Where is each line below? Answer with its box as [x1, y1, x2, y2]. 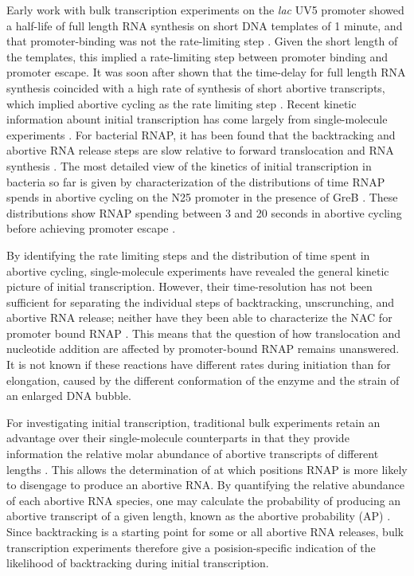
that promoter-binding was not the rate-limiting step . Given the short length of [6, 33, 398, 49]
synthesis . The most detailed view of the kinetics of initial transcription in [6, 157, 372, 174]
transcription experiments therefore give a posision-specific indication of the [6, 539, 376, 555]
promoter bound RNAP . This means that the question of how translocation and [6, 324, 401, 341]
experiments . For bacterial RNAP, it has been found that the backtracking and [6, 126, 396, 143]
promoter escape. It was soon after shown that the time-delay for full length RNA [6, 64, 406, 80]
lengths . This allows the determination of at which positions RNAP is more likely [6, 460, 408, 477]
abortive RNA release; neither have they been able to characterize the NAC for [6, 309, 393, 326]
